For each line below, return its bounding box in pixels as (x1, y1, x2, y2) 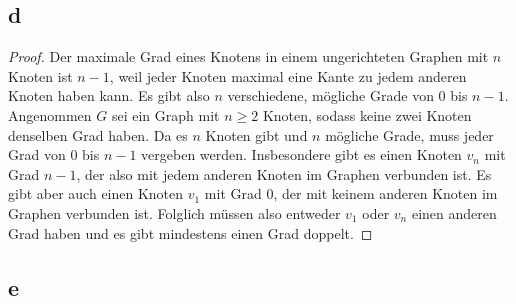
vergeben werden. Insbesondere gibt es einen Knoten (141, 144, 462, 165)
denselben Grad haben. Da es (8, 124, 188, 145)
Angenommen (8, 104, 92, 125)
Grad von (8, 144, 66, 165)
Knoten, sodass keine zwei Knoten (262, 104, 472, 125)
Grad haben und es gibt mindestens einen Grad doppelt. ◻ (8, 222, 373, 243)
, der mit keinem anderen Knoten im (273, 183, 498, 204)
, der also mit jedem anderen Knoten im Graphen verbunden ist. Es (76, 163, 492, 184)
